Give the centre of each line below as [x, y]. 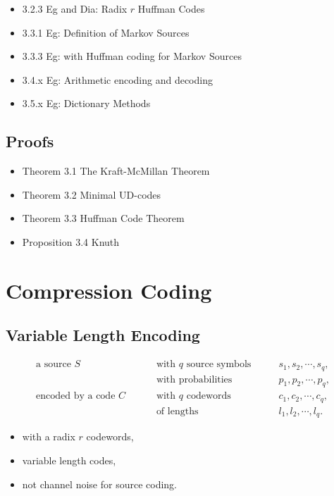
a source [54, 365]
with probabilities [194, 379]
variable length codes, [69, 460]
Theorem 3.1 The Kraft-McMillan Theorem [116, 171]
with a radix [49, 436]
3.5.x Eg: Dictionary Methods [86, 103]
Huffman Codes [171, 8]
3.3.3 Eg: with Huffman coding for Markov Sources [132, 56]
